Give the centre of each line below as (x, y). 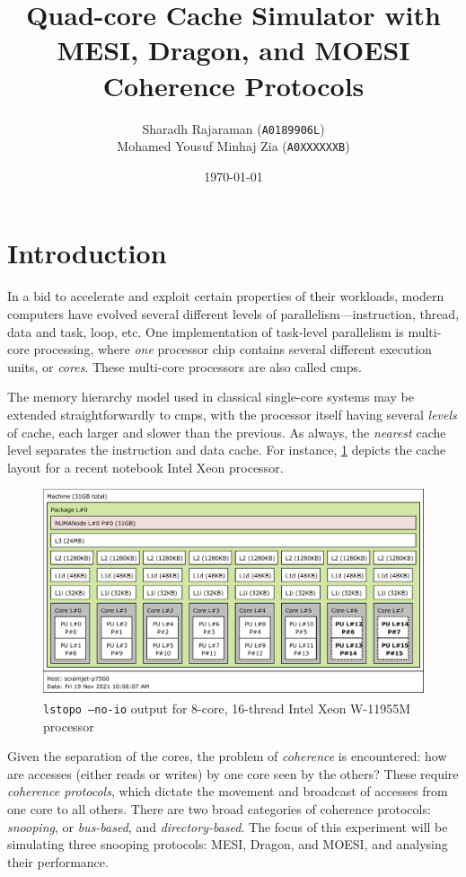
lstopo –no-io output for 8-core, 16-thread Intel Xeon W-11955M (227, 709)
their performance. (58, 861)
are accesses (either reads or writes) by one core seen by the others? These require (233, 773)
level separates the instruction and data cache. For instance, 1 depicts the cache (227, 450)
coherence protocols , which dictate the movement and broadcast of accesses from (228, 791)
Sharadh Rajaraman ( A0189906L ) (233, 128)
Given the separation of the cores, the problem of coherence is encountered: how (227, 756)
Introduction (87, 253)
